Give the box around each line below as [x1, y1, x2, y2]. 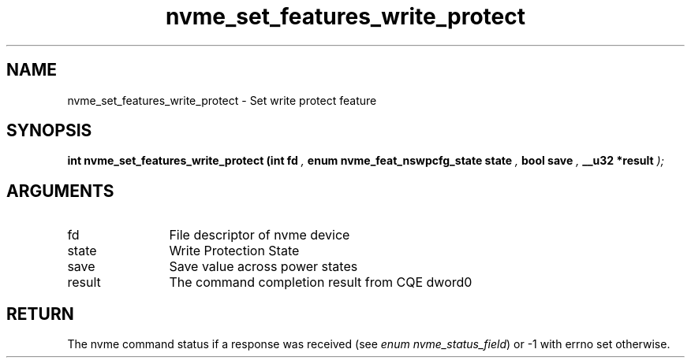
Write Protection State [169, 243, 300, 259]
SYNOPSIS [6, 121, 92, 141]
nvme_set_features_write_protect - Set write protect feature [67, 93, 377, 107]
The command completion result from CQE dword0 [169, 274, 472, 291]
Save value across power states [169, 258, 358, 275]
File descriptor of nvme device [169, 227, 350, 243]
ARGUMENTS [6, 180, 114, 201]
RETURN [6, 303, 74, 324]
